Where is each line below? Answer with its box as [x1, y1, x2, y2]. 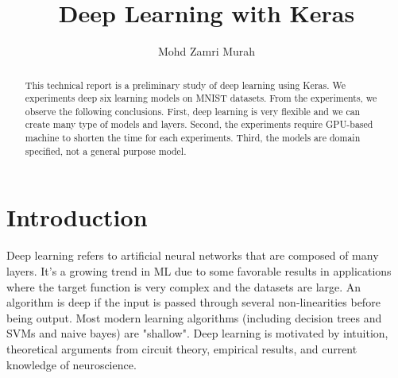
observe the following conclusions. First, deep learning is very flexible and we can [25, 104, 361, 118]
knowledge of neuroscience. [6, 356, 137, 372]
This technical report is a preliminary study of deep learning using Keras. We [25, 78, 346, 91]
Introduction [6, 201, 148, 233]
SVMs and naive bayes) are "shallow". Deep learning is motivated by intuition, [6, 325, 388, 341]
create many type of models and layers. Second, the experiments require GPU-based [25, 118, 373, 131]
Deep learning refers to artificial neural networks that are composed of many [6, 247, 379, 264]
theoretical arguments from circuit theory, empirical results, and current [6, 340, 357, 357]
